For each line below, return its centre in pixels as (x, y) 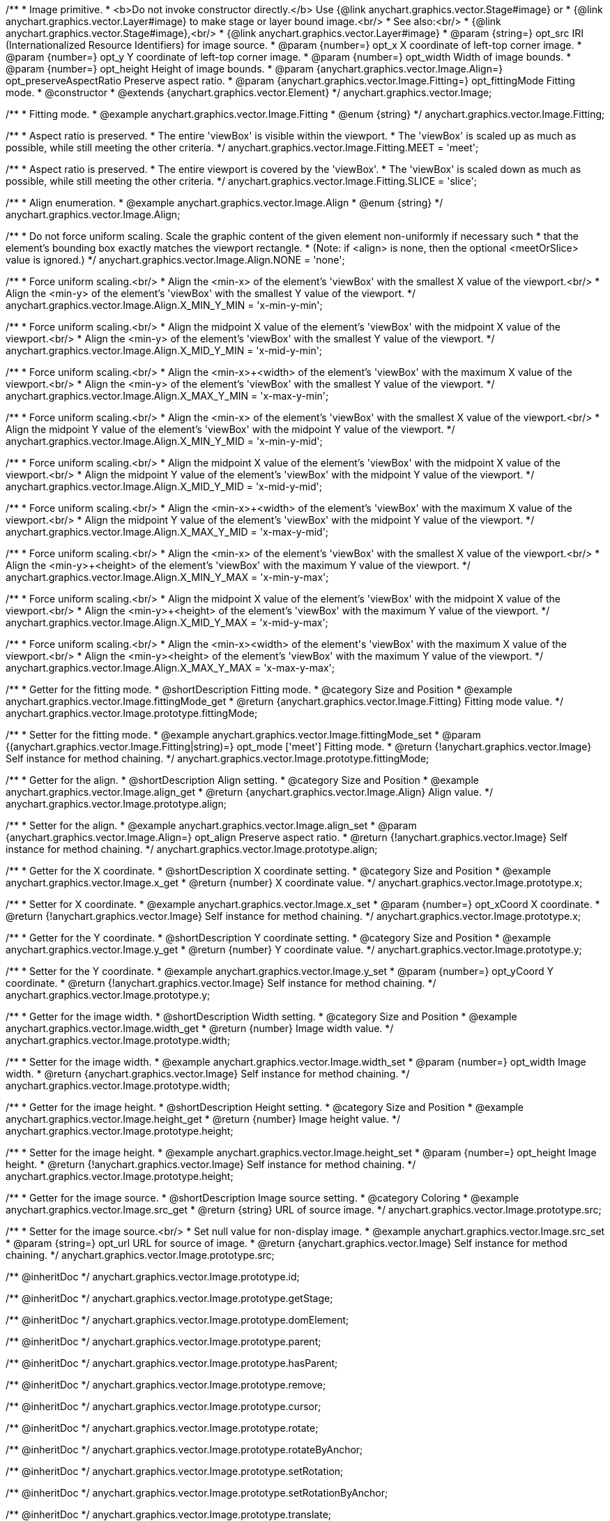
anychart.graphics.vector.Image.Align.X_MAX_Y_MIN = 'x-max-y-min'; (167, 396)
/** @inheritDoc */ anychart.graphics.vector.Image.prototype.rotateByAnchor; (184, 1450)
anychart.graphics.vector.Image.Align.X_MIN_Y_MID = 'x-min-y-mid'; (164, 441)
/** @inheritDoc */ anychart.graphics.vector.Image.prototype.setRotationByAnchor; (197, 1493)
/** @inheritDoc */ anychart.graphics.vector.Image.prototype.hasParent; (172, 1363)
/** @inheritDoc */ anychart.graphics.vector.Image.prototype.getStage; (169, 1298)
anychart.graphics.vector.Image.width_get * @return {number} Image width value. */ (200, 1028)
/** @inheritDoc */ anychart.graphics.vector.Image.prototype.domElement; (177, 1320)
